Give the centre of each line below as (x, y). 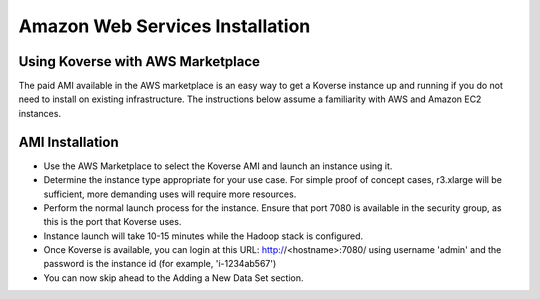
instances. (40, 113)
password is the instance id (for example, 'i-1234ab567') (160, 264)
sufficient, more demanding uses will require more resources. (170, 194)
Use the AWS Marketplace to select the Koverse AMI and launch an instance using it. (218, 166)
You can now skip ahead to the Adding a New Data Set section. (173, 277)
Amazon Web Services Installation (164, 26)
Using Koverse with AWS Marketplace (139, 61)
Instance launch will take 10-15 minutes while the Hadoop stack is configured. (203, 236)
